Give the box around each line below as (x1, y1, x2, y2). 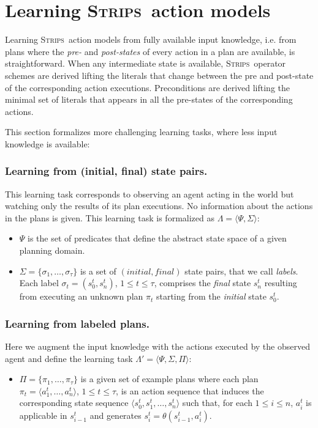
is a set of (80, 264, 116, 277)
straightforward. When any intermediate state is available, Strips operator (5, 57, 286, 70)
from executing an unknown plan (19, 290, 143, 303)
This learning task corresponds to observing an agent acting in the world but (5, 187, 294, 200)
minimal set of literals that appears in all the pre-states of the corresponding (5, 93, 293, 106)
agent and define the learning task (5, 352, 133, 364)
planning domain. (19, 244, 85, 257)
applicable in (19, 408, 67, 421)
